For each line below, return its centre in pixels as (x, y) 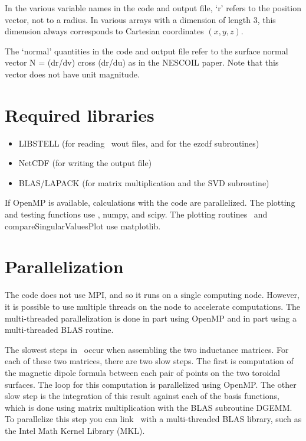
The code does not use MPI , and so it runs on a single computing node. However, (152, 295)
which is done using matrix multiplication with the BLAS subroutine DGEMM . (149, 407)
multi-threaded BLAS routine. (59, 330)
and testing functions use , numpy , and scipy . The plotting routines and (136, 214)
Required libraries (80, 114)
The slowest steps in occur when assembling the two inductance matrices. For (147, 349)
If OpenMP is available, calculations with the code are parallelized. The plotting (150, 202)
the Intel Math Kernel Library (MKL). (75, 430)
